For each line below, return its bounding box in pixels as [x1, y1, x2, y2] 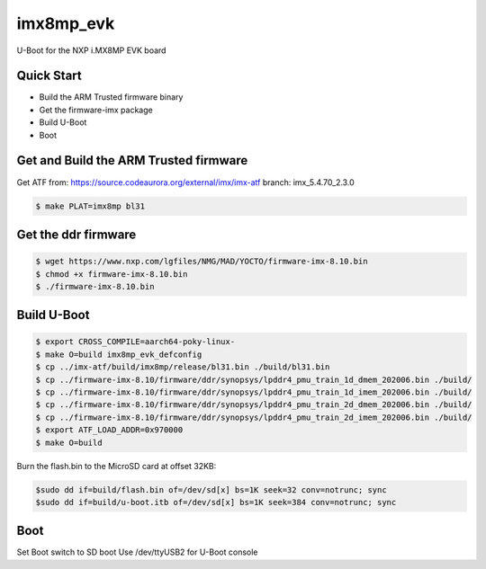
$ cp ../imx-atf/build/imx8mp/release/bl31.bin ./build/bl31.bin [35, 362, 330, 372]
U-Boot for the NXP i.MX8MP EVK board [16, 45, 166, 56]
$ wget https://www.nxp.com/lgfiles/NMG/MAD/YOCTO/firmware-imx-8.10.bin [35, 256, 368, 267]
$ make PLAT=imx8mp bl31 [35, 200, 146, 211]
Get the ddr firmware [16, 227, 137, 242]
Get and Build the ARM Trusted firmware [16, 153, 248, 168]
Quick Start [16, 68, 82, 84]
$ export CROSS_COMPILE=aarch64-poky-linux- [35, 337, 236, 347]
